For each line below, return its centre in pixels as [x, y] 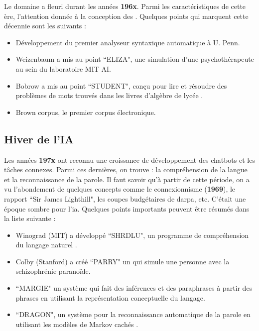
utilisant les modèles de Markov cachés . [77, 324]
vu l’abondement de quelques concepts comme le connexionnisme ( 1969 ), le [120, 189]
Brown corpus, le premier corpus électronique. [86, 112]
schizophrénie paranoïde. [53, 271]
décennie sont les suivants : [45, 26]
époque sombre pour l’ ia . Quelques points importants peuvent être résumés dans [127, 208]
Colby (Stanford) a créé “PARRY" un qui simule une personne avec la [123, 261]
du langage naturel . [46, 245]
